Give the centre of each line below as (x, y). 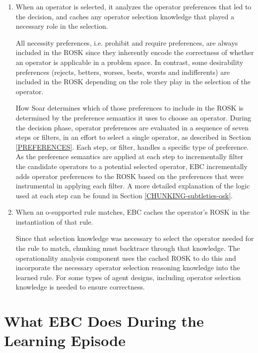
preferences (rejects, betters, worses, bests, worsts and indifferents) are (123, 72)
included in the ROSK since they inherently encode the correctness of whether (135, 52)
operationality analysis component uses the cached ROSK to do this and (126, 258)
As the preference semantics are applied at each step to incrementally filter (129, 156)
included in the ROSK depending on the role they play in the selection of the (133, 82)
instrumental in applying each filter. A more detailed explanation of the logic (133, 186)
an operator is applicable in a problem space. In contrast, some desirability (129, 62)
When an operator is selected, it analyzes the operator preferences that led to (133, 6)
